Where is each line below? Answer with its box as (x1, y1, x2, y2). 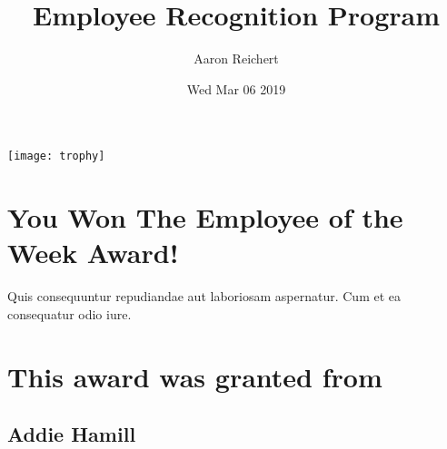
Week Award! (7, 234, 179, 271)
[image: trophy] (7, 150, 105, 163)
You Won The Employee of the (7, 199, 403, 236)
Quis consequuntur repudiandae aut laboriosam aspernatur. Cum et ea (7, 287, 401, 306)
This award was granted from (7, 357, 382, 395)
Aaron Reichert (194, 49, 279, 68)
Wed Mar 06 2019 (186, 79, 286, 98)
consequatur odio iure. (7, 304, 132, 323)
